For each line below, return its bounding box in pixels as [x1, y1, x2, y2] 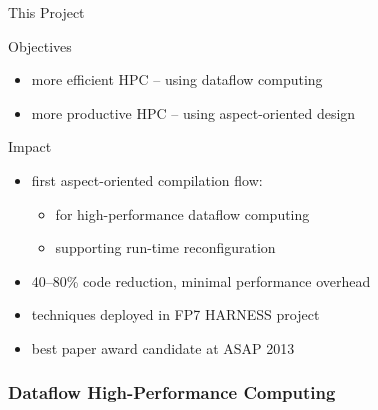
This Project [8, 2, 85, 22]
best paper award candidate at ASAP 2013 [31, 337, 295, 358]
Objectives [8, 35, 72, 56]
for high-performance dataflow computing [55, 203, 310, 224]
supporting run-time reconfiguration [55, 237, 276, 258]
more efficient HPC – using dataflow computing [31, 69, 323, 90]
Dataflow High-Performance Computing [8, 380, 336, 405]
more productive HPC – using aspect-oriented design [31, 102, 356, 123]
